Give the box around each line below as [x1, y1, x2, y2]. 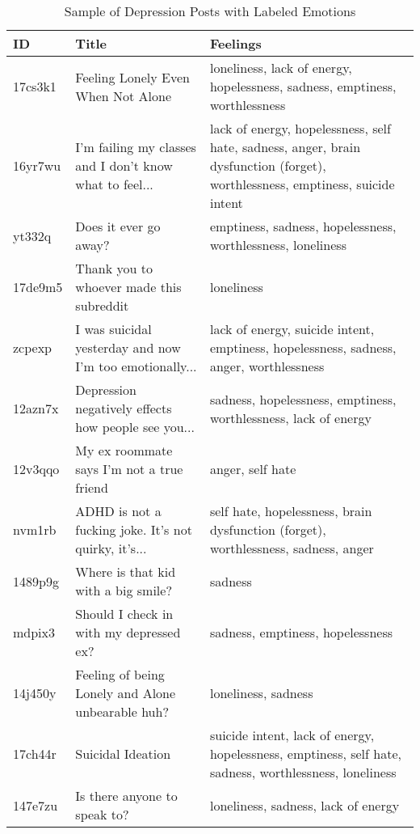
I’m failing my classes [75, 138, 196, 156]
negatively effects [75, 399, 172, 417]
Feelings [209, 34, 262, 53]
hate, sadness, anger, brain [209, 138, 361, 156]
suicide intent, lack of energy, [209, 726, 375, 744]
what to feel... [75, 175, 153, 193]
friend [75, 478, 108, 497]
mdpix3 [13, 623, 56, 641]
